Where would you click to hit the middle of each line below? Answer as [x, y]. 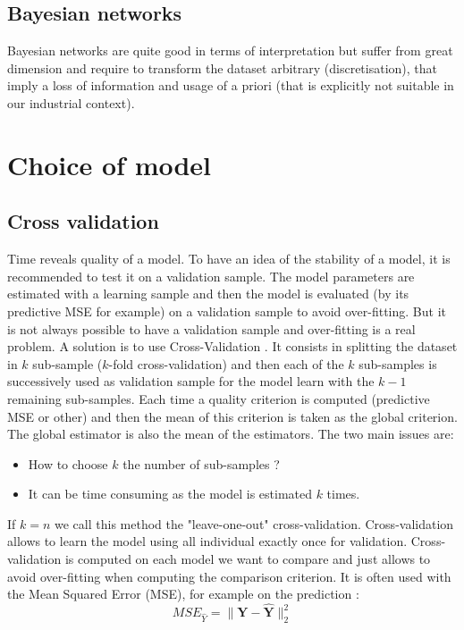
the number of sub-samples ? [201, 463]
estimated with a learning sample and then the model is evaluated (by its [208, 294]
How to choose [68, 463]
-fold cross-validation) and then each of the [226, 363]
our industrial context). [71, 102]
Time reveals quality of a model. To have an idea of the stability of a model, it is [229, 259]
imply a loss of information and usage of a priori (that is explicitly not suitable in [231, 85]
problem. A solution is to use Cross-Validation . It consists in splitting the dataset [232, 346]
